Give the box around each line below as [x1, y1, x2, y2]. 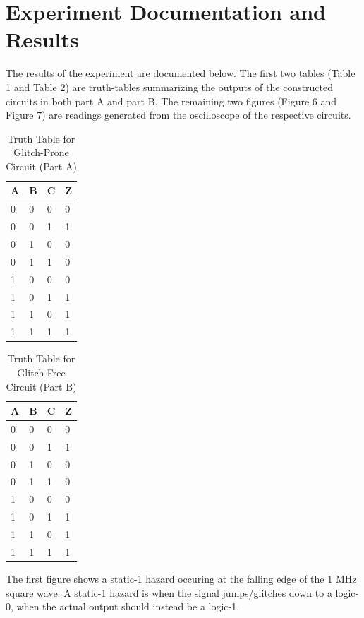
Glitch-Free [17, 364, 66, 379]
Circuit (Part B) [6, 379, 77, 393]
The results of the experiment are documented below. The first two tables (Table [6, 66, 356, 81]
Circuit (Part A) [6, 158, 77, 173]
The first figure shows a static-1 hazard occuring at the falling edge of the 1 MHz [6, 571, 357, 586]
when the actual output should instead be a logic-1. [16, 599, 240, 614]
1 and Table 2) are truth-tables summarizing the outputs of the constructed [6, 79, 334, 94]
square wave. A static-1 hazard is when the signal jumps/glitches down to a [6, 585, 332, 600]
